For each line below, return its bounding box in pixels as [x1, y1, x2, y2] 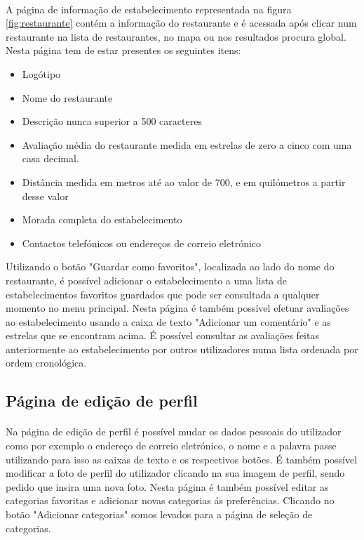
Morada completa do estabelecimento [22, 212, 182, 227]
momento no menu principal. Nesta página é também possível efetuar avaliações [6, 301, 349, 315]
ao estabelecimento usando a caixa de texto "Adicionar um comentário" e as [6, 314, 331, 329]
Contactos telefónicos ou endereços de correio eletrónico [22, 235, 262, 250]
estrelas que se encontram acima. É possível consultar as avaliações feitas [6, 328, 319, 343]
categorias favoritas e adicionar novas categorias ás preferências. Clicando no [6, 493, 335, 508]
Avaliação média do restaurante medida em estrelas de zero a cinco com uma [22, 137, 352, 152]
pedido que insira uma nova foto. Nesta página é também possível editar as [6, 479, 329, 494]
